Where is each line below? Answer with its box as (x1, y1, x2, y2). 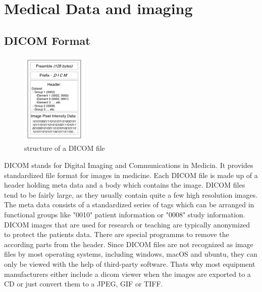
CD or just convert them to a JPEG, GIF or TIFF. (4, 278, 163, 289)
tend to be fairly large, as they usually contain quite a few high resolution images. (4, 189, 258, 200)
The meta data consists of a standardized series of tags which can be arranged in (4, 199, 254, 210)
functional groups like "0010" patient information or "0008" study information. (4, 209, 245, 220)
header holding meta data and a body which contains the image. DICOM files (4, 180, 245, 190)
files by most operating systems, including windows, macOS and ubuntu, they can (4, 249, 257, 259)
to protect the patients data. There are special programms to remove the (4, 229, 229, 240)
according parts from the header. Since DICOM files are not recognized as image (4, 239, 253, 249)
